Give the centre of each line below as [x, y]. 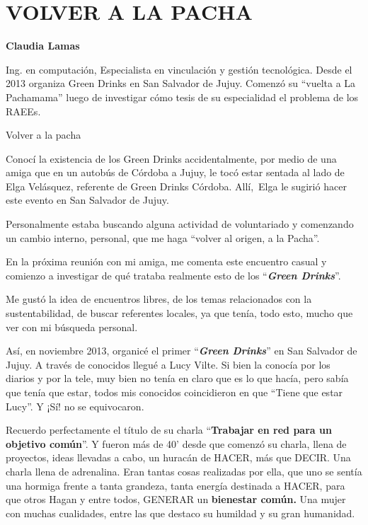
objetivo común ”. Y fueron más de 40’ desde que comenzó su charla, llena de [176, 443]
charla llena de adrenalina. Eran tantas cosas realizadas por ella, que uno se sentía [184, 471]
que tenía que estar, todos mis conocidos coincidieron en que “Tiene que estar [174, 392]
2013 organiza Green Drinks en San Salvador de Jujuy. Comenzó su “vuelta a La [181, 83]
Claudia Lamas [43, 46]
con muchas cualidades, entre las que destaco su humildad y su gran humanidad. [180, 513]
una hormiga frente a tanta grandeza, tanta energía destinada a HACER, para [176, 485]
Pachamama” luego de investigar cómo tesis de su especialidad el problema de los [182, 97]
